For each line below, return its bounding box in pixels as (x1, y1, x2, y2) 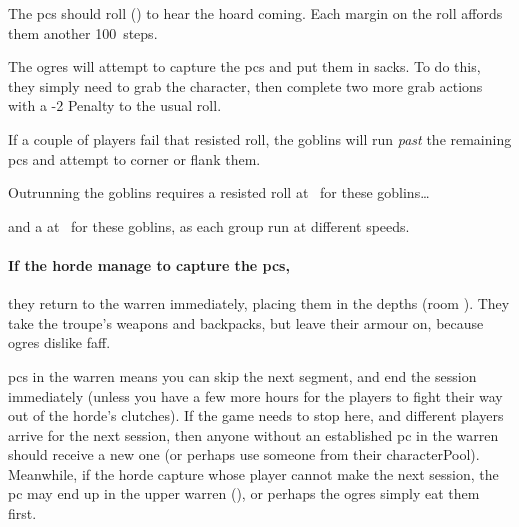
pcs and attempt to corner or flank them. (8, 148, 261, 169)
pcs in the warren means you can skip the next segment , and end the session (8, 365, 477, 386)
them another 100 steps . (8, 22, 158, 43)
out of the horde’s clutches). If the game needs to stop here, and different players (8, 405, 504, 426)
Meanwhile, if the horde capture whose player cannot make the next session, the (8, 463, 499, 484)
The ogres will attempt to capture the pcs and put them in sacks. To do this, (8, 56, 481, 77)
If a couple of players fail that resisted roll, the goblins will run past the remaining (8, 128, 512, 149)
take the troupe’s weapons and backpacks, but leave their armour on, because (8, 312, 484, 333)
